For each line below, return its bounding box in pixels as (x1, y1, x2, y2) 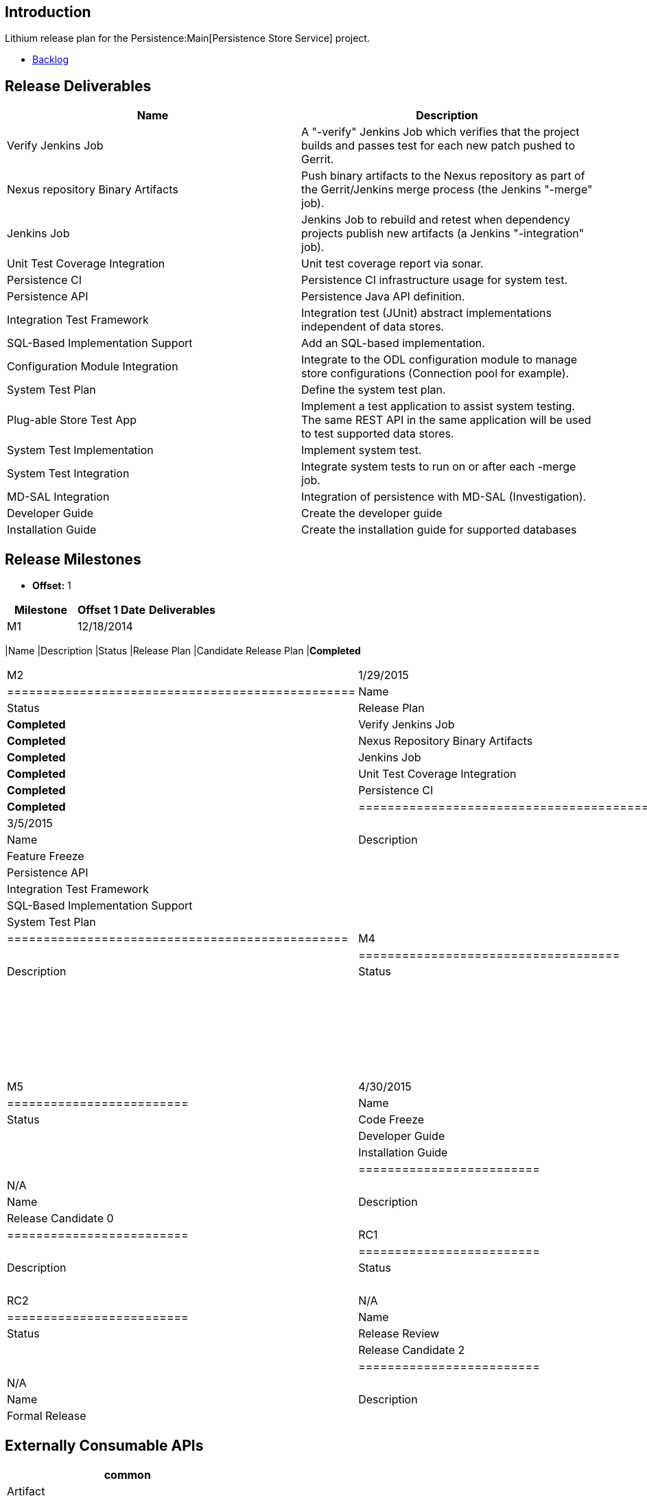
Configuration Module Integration (7, 359, 178, 374)
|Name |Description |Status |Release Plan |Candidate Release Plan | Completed (5, 645, 361, 657)
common (104, 1467, 151, 1482)
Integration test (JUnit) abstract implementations (301, 306, 552, 320)
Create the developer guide (301, 506, 443, 521)
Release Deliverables (5, 77, 152, 95)
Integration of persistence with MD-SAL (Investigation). (301, 490, 587, 504)
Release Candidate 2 (358, 1343, 465, 1357)
